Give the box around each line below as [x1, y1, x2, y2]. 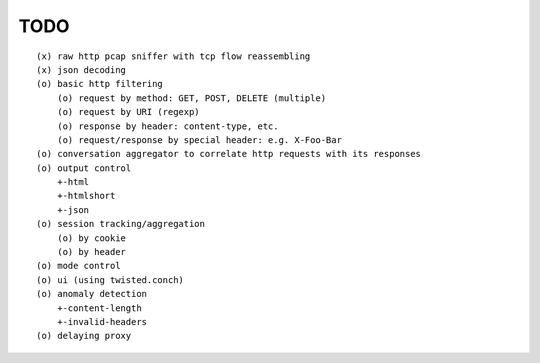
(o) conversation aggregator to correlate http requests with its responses [36, 148, 422, 160]
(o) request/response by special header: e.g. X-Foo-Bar [56, 134, 342, 145]
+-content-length [56, 302, 142, 314]
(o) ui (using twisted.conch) [36, 274, 185, 285]
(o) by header [56, 246, 127, 258]
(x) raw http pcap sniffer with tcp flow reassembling [36, 50, 311, 62]
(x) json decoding [36, 64, 127, 75]
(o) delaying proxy [36, 330, 132, 342]
